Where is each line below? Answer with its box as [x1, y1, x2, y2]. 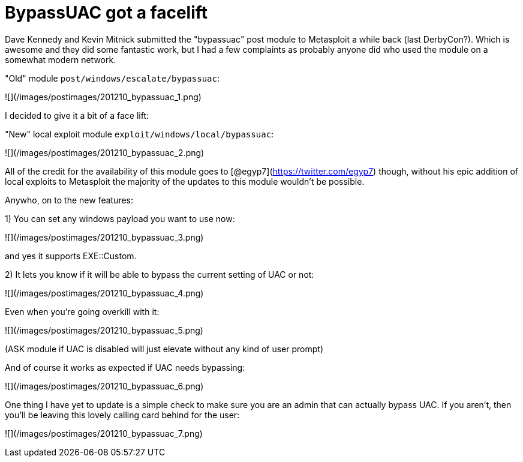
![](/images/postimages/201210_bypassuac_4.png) [5, 287, 204, 298]
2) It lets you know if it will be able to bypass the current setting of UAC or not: [5, 269, 314, 280]
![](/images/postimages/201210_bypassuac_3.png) [5, 232, 204, 242]
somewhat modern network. [5, 54, 116, 65]
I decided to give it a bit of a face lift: [5, 110, 149, 121]
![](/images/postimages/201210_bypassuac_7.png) [5, 428, 203, 439]
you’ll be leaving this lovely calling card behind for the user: [5, 409, 240, 420]
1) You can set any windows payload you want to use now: [5, 213, 235, 224]
